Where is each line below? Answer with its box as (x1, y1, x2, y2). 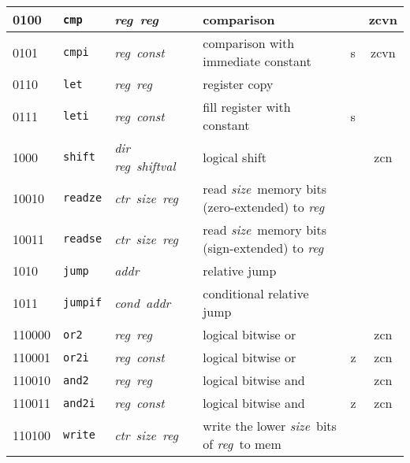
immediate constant (203, 52, 311, 70)
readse (63, 232, 102, 245)
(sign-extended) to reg (203, 239, 324, 257)
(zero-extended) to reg (203, 198, 324, 216)
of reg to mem (203, 435, 281, 453)
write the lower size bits (203, 417, 337, 435)
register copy (203, 75, 274, 93)
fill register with (203, 98, 291, 116)
